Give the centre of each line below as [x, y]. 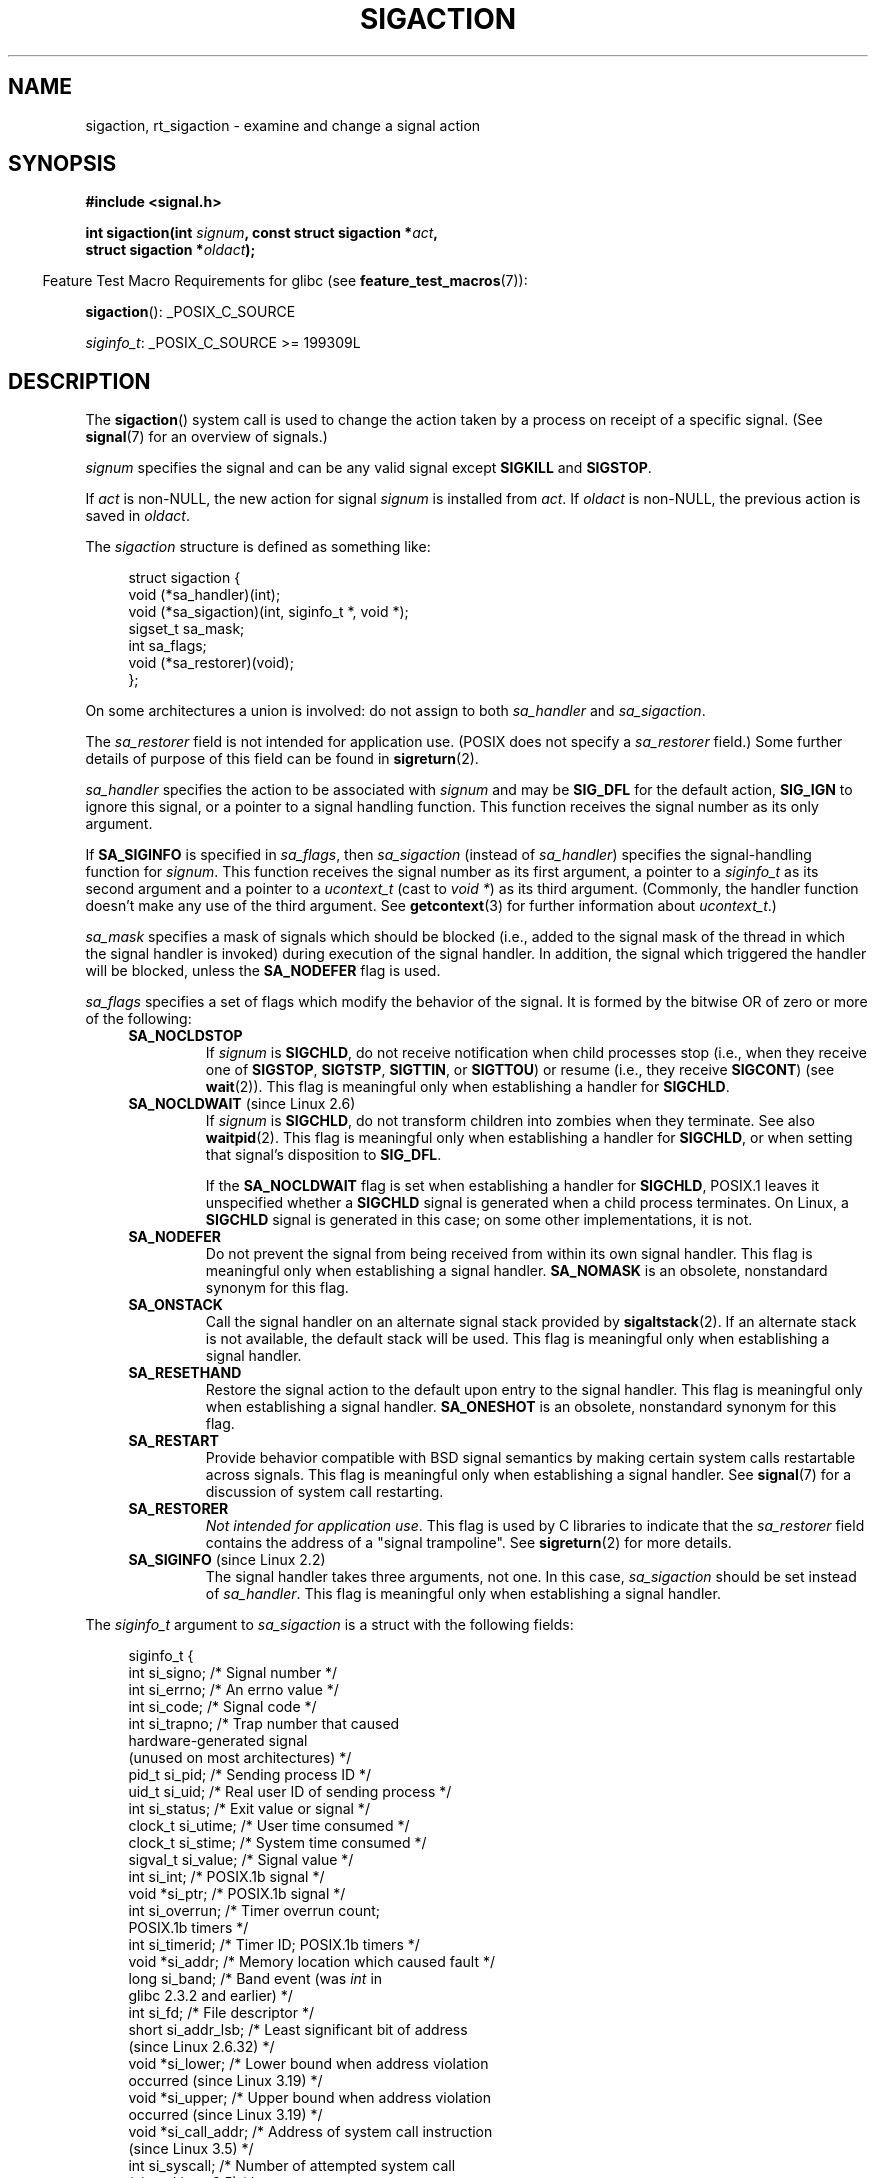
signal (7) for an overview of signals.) [206, 437]
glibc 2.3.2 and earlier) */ [210, 1996]
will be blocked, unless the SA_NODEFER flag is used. [263, 971]
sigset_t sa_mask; [186, 629]
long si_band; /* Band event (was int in [255, 1979]
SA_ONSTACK [175, 1305]
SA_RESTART [173, 1441]
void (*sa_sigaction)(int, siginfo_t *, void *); [268, 612]
